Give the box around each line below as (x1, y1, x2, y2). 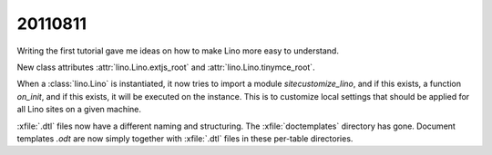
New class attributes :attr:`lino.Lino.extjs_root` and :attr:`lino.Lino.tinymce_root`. (16, 62, 315, 73)
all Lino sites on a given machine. (16, 104, 141, 115)
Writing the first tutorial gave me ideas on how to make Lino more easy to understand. (16, 45, 339, 56)
